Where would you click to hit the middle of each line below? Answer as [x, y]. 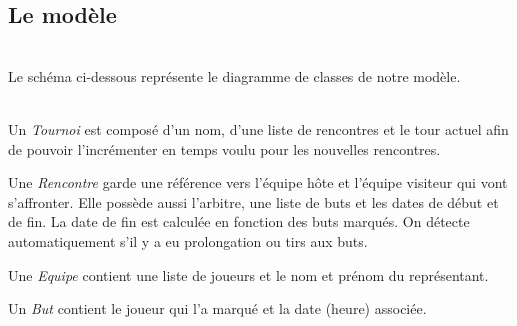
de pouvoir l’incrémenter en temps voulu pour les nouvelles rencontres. [224, 148]
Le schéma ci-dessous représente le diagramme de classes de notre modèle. [234, 75]
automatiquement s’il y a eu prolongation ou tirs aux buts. [188, 240]
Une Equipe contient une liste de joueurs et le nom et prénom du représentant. [248, 274]
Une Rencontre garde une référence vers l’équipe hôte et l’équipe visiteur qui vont [258, 182]
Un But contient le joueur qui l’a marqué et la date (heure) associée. [217, 308]
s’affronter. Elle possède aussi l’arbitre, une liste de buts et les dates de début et [253, 201]
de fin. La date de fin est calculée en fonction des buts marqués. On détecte [239, 221]
